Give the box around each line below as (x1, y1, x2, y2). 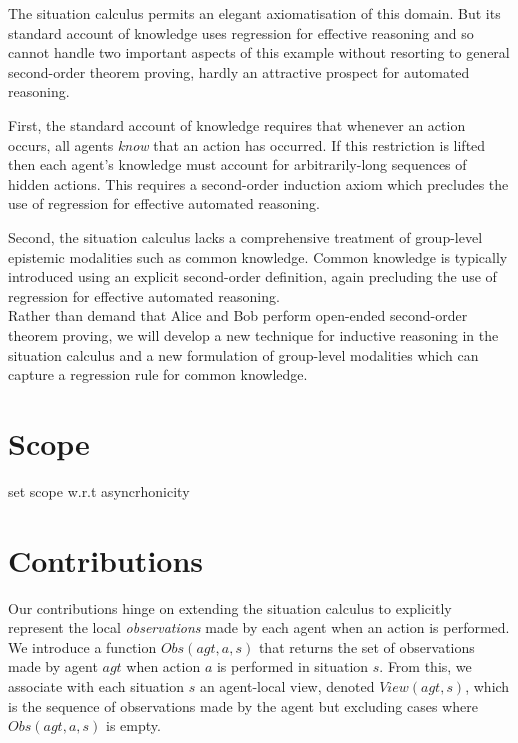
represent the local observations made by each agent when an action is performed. (8, 617, 510, 638)
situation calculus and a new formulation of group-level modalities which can (8, 344, 479, 365)
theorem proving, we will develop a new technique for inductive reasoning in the (8, 324, 499, 345)
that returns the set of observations (258, 636, 475, 657)
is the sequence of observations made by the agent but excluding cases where (8, 695, 478, 716)
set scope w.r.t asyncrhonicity (8, 480, 190, 501)
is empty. (106, 715, 161, 736)
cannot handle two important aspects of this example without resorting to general (8, 42, 510, 63)
